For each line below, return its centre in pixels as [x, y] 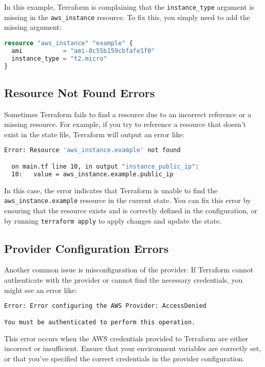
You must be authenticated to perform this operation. [100, 322]
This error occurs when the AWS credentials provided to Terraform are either [126, 338]
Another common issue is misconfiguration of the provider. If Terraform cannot [129, 270]
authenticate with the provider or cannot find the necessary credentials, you [124, 279]
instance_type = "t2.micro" [59, 58]
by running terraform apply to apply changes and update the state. [113, 220]
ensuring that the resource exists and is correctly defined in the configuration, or [131, 210]
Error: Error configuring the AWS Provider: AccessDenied [105, 306]
